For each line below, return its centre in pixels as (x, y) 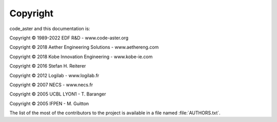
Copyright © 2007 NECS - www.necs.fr (51, 85)
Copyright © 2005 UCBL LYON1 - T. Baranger (58, 94)
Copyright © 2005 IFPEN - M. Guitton (49, 103)
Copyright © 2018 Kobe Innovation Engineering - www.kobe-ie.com (81, 57)
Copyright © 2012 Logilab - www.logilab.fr (54, 75)
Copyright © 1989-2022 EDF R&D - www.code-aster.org (69, 38)
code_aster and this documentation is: (50, 29)
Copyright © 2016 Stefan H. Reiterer (48, 66)
